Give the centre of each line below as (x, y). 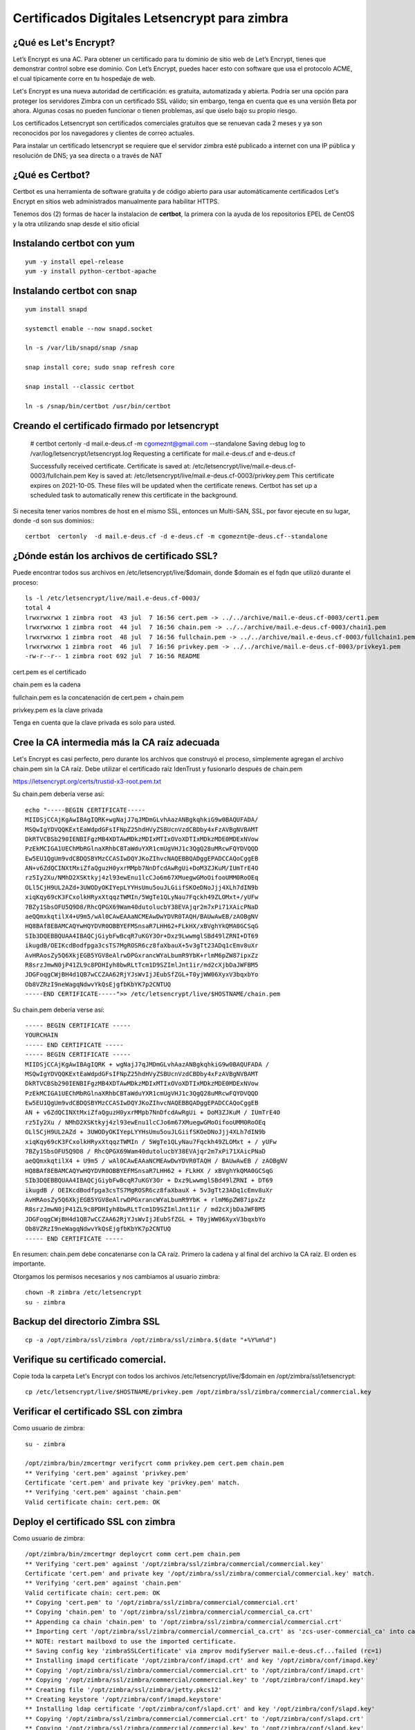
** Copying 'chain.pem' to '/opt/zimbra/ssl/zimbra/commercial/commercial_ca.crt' (169, 1612)
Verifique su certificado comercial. (90, 1359)
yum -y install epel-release (74, 262)
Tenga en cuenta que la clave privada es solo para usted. (94, 722)
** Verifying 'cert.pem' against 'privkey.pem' (107, 1473)
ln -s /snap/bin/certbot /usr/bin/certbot (98, 406)
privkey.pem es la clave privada (58, 710)
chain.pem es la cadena (47, 684)
